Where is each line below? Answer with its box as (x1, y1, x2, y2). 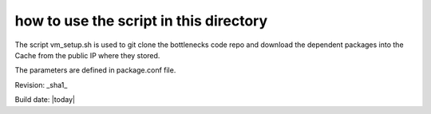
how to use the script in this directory (14, 12, 267, 29)
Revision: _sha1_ (14, 80, 68, 89)
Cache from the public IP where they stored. (14, 50, 160, 60)
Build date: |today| (14, 95, 76, 104)
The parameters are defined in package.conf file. (14, 65, 176, 75)
